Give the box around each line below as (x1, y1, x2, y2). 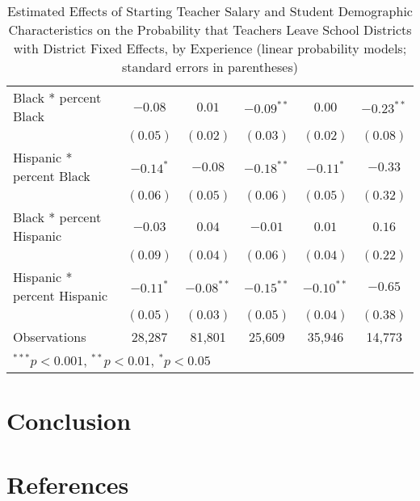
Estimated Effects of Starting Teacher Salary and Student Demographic (7, 2, 413, 20)
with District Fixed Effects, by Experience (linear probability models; (13, 39, 407, 57)
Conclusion (6, 404, 132, 437)
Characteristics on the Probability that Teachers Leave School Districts (8, 20, 412, 39)
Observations (13, 327, 86, 346)
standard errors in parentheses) (122, 57, 298, 76)
